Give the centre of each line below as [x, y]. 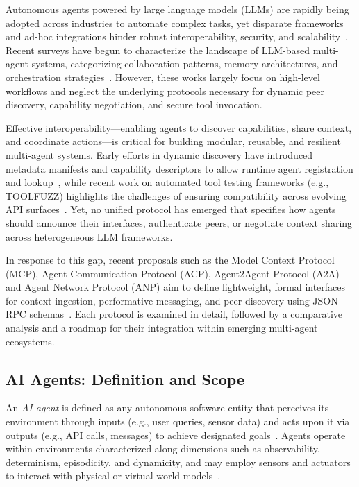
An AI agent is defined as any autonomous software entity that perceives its [167, 408]
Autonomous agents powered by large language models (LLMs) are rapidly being [177, 9]
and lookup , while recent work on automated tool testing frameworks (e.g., [167, 182]
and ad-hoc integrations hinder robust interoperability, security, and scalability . [177, 36]
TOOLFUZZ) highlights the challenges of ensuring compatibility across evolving [176, 195]
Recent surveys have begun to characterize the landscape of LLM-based [158, 50]
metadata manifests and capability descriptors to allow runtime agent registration [179, 168]
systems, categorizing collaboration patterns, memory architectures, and [185, 63]
